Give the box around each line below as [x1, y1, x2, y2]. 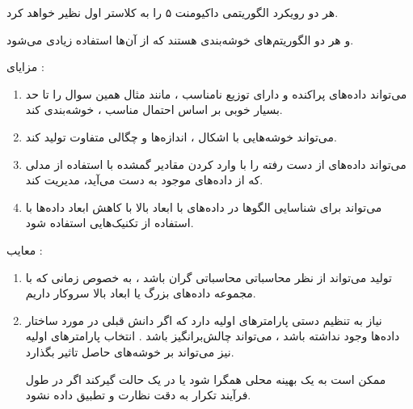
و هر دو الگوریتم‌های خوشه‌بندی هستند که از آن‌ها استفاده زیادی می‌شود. [6, 31, 354, 48]
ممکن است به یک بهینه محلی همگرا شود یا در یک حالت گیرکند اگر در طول [25, 370, 386, 387]
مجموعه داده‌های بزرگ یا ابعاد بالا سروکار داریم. [25, 285, 256, 301]
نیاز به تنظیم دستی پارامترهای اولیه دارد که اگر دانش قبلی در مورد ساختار [25, 311, 382, 328]
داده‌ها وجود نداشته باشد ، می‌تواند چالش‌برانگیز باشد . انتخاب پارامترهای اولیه [25, 327, 400, 344]
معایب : [6, 241, 43, 258]
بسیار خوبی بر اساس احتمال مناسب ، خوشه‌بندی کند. [25, 101, 283, 118]
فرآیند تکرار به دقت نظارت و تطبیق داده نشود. [25, 386, 251, 403]
